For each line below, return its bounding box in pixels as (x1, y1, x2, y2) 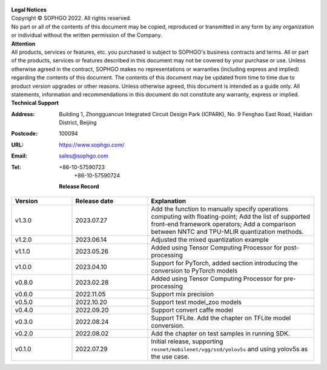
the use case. (151, 352, 190, 360)
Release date (75, 197, 114, 205)
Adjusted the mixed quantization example (151, 235, 269, 243)
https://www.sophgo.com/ (59, 141, 125, 148)
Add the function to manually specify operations (151, 205, 289, 213)
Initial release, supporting (151, 337, 223, 345)
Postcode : (11, 130, 38, 137)
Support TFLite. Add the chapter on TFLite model (151, 314, 291, 322)
